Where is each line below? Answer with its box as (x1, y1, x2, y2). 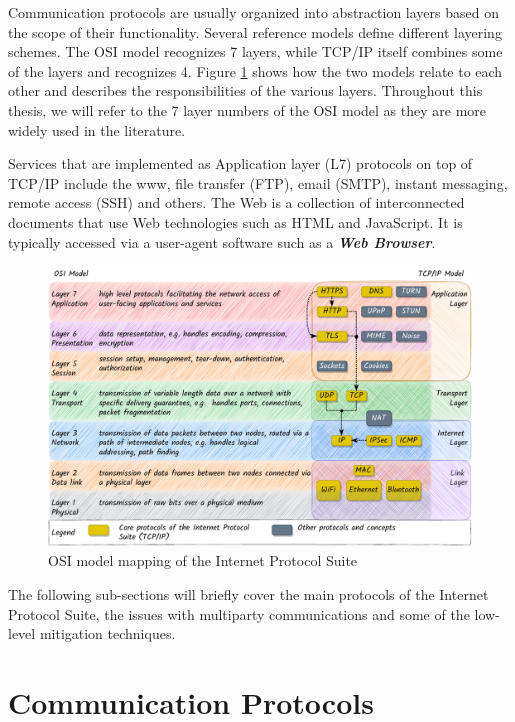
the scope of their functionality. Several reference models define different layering (8, 21, 502, 42)
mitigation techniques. (39, 623, 176, 644)
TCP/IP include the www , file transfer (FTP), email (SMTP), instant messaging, (8, 172, 508, 193)
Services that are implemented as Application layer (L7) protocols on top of (8, 153, 473, 174)
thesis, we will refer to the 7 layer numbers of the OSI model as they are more (8, 99, 487, 120)
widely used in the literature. (8, 119, 186, 140)
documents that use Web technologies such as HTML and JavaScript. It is (8, 211, 463, 232)
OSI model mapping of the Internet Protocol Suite (48, 550, 358, 571)
